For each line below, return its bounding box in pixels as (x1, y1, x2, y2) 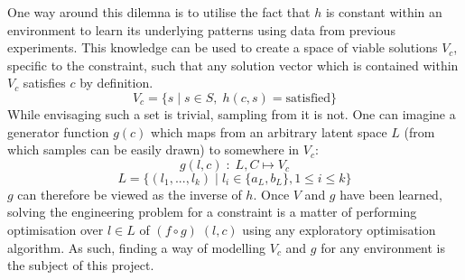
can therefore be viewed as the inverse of (17, 184, 242, 203)
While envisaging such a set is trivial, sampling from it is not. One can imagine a (7, 104, 456, 123)
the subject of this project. (7, 256, 154, 275)
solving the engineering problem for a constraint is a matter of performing (7, 202, 417, 221)
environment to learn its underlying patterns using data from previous (7, 20, 395, 39)
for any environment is (321, 238, 446, 257)
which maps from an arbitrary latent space (151, 122, 387, 141)
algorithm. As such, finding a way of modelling (7, 238, 266, 257)
